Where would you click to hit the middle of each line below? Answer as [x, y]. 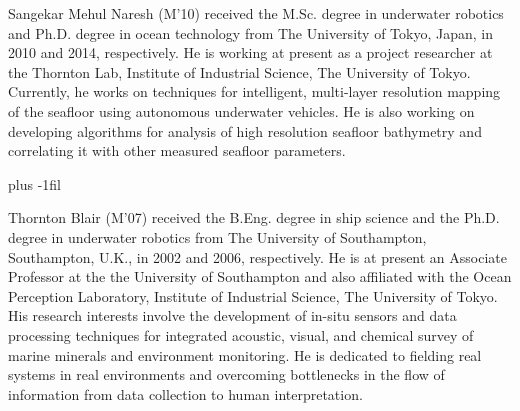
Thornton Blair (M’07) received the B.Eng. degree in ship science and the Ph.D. [254, 217]
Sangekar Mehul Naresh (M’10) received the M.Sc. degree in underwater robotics [256, 13]
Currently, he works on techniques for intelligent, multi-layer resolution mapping [254, 91]
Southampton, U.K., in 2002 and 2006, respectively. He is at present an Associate [258, 256]
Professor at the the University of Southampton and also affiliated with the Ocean [260, 276]
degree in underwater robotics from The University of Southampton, [217, 236]
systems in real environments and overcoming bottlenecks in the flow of [226, 374]
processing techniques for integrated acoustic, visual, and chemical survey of [241, 334]
